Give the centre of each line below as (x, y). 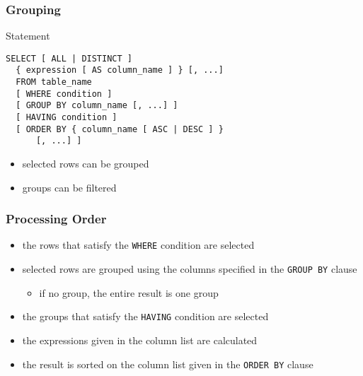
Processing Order (56, 219)
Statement (28, 36)
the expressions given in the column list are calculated (140, 340)
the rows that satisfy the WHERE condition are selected (138, 245)
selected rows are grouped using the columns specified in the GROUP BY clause (190, 269)
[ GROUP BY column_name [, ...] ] (97, 106)
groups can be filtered (69, 187)
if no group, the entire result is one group (129, 292)
